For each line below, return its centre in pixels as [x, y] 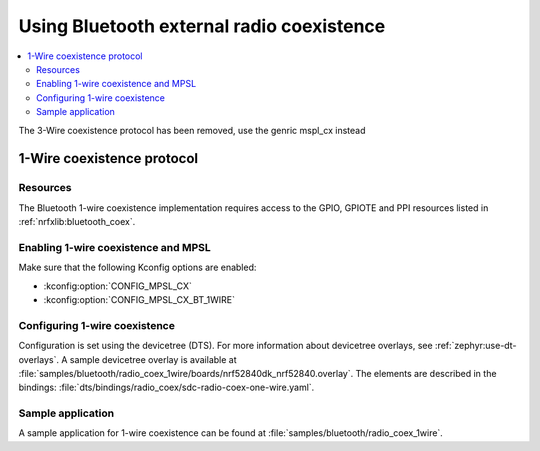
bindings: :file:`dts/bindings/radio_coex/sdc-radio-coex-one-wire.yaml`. [166, 387]
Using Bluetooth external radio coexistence [202, 26]
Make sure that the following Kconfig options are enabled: [137, 267]
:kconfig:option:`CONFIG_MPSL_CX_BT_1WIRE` [139, 299]
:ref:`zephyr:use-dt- [476, 346]
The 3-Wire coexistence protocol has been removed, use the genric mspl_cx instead [192, 130]
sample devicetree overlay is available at [153, 359]
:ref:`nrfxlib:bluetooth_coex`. [77, 222]
